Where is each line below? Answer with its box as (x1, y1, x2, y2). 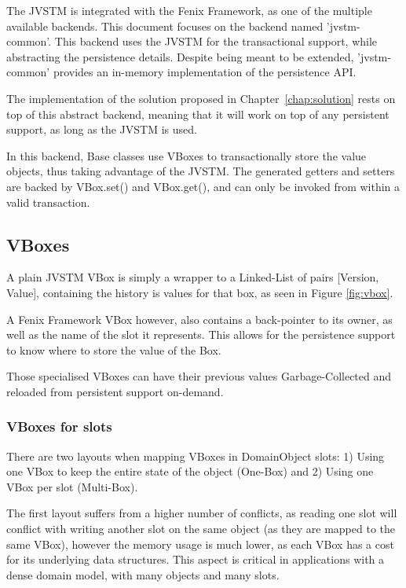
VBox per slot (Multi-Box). (6, 478, 138, 494)
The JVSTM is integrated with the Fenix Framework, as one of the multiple (6, 2, 372, 18)
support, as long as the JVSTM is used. (6, 121, 197, 138)
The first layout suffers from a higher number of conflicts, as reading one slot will (6, 505, 397, 521)
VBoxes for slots (6, 417, 112, 436)
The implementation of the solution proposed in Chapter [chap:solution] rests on (6, 90, 396, 106)
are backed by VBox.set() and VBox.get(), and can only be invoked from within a (6, 178, 401, 194)
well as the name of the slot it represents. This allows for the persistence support (6, 326, 396, 343)
